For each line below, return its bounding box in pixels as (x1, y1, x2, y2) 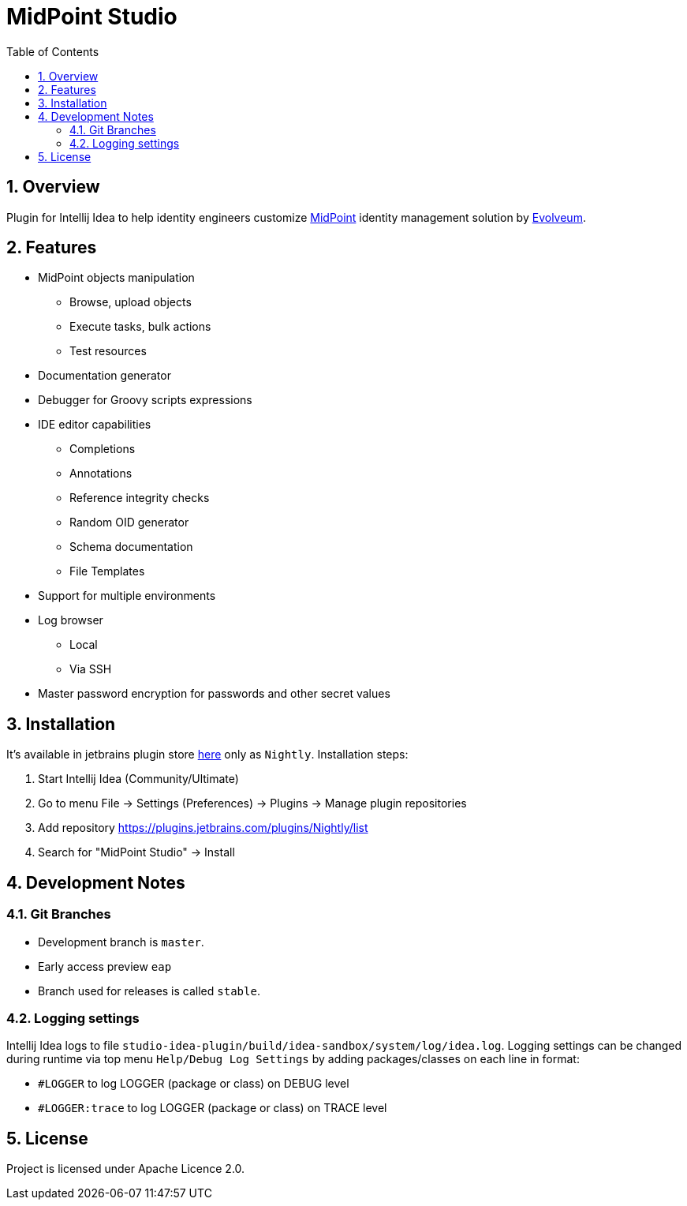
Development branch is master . (38, 934, 204, 949)
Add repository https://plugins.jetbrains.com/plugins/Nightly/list (38, 821, 368, 835)
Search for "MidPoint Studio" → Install (38, 845, 235, 860)
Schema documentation (69, 540, 193, 554)
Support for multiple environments (38, 589, 216, 603)
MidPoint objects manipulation (38, 271, 195, 285)
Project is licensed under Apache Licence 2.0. (6, 1162, 245, 1176)
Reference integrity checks (69, 491, 210, 505)
